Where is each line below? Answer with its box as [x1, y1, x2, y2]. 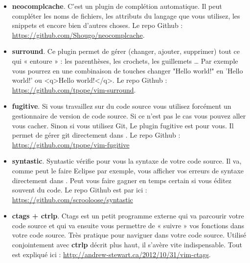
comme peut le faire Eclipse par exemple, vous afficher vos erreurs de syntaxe [12, 165, 244, 175]
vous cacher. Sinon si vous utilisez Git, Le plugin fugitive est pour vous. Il [12, 120, 234, 130]
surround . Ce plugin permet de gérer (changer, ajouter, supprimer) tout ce [12, 46, 240, 56]
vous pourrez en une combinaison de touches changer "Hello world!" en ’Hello [12, 65, 243, 75]
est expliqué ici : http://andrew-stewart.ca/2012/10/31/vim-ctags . [12, 249, 211, 259]
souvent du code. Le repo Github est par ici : [12, 185, 147, 195]
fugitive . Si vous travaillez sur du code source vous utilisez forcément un [12, 101, 231, 111]
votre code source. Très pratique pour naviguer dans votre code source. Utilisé [12, 230, 247, 240]
